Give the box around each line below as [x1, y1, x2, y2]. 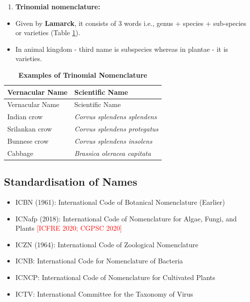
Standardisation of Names [4, 174, 137, 189]
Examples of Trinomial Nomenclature [18, 69, 147, 80]
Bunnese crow [7, 135, 49, 146]
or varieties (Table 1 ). [15, 27, 81, 38]
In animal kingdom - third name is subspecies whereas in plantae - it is [15, 43, 229, 54]
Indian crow [7, 111, 43, 122]
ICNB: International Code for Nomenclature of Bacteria [15, 256, 183, 266]
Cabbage [7, 148, 33, 158]
